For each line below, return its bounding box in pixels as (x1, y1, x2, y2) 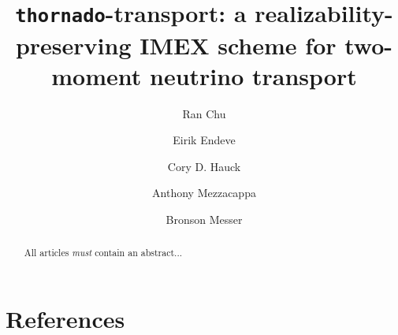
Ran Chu (182, 105, 226, 121)
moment (51, 59, 142, 91)
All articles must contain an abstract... (24, 246, 183, 259)
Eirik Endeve (173, 132, 236, 148)
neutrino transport (150, 59, 357, 91)
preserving (15, 28, 132, 61)
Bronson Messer (166, 211, 243, 227)
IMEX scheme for (139, 28, 337, 61)
